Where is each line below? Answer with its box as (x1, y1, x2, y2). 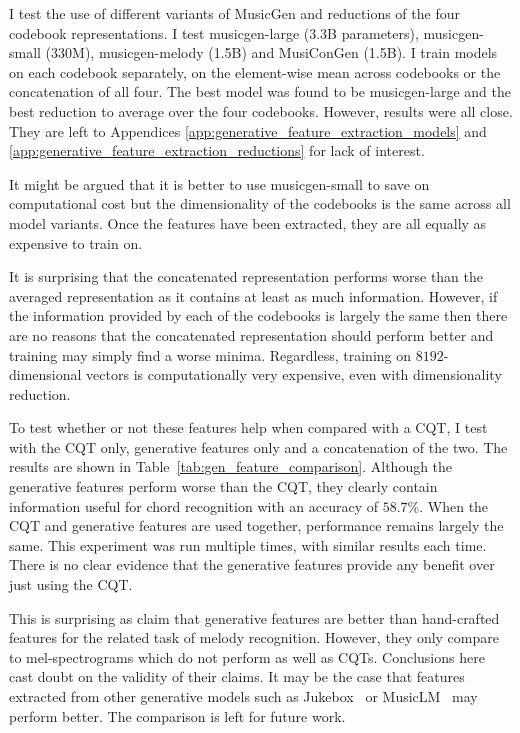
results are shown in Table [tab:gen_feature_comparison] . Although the (9, 456, 453, 477)
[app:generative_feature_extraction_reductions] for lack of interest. (9, 140, 425, 161)
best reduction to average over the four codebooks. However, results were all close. (9, 100, 513, 121)
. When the (419, 495, 489, 516)
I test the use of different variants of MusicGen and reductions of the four (9, 3, 460, 23)
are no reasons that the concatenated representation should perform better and (9, 324, 494, 345)
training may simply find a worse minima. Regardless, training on (9, 344, 412, 365)
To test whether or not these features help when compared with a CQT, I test (9, 417, 488, 438)
